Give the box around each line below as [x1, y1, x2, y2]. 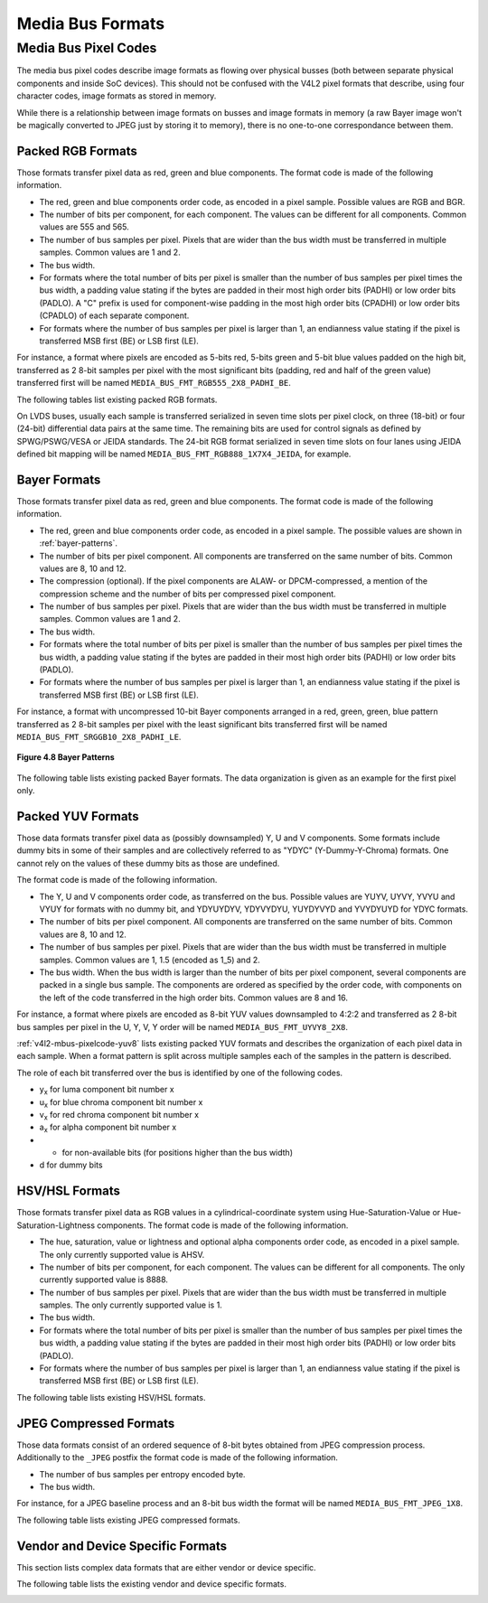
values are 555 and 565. [39, 221, 130, 232]
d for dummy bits [39, 1159, 103, 1170]
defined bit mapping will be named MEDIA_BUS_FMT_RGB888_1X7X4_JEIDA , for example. [16, 448, 352, 460]
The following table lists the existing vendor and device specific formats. [16, 1578, 286, 1589]
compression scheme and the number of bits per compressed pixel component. [39, 588, 336, 599]
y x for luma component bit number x [39, 1084, 175, 1097]
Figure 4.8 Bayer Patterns [16, 752, 115, 763]
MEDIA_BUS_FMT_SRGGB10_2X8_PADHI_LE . [16, 732, 182, 742]
